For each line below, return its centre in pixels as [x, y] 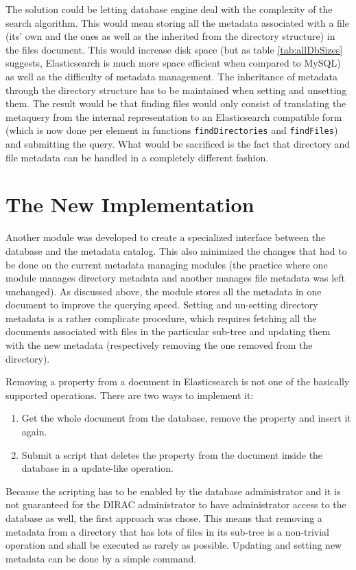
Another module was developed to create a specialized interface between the [166, 237]
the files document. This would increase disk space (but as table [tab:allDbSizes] [174, 49]
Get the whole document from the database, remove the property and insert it [186, 418]
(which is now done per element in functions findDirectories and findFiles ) [172, 130]
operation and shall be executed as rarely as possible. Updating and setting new [174, 545]
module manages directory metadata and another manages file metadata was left [175, 278]
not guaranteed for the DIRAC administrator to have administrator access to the [176, 504]
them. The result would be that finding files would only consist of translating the [176, 103]
